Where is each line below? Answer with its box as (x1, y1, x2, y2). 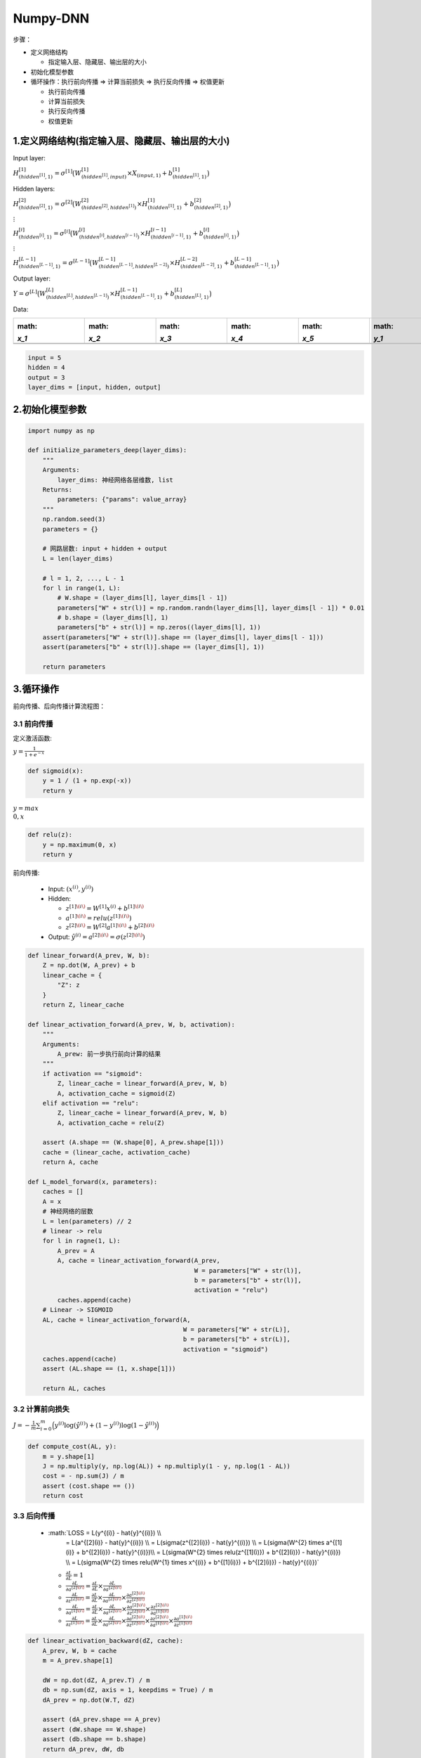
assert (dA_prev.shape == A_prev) (42, 1716, 161, 1724)
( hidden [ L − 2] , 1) (180, 262, 222, 270)
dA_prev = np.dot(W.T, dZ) (42, 1695, 136, 1704)
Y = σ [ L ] (13, 288, 38, 298)
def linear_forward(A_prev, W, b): (27, 951, 150, 960)
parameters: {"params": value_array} (57, 496, 187, 503)
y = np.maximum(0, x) (42, 840, 117, 849)
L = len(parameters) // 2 (42, 1217, 132, 1225)
